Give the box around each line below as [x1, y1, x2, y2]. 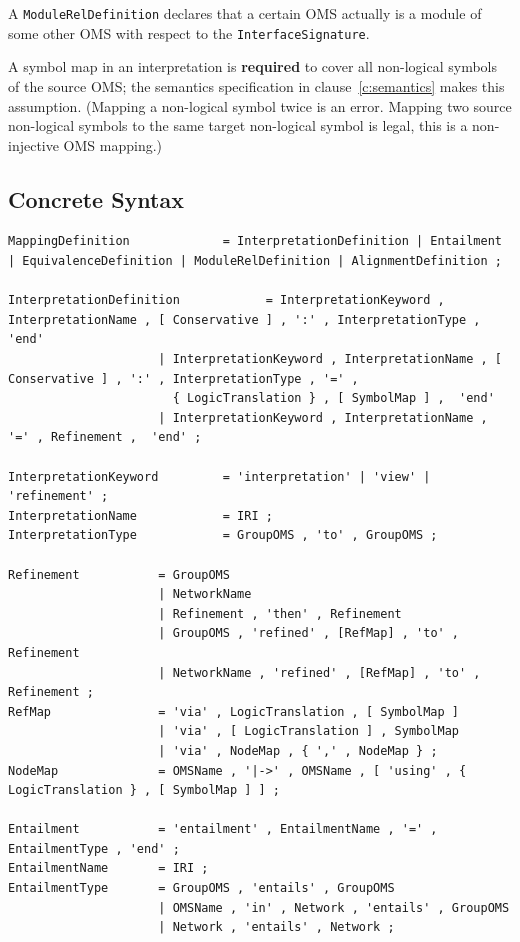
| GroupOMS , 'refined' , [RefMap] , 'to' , [158, 626, 460, 641]
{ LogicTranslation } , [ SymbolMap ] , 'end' [172, 391, 495, 406]
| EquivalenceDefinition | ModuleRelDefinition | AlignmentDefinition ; [8, 254, 502, 269]
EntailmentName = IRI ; [8, 861, 209, 876]
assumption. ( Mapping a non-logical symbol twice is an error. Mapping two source [8, 95, 512, 116]
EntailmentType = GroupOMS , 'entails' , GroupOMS [8, 881, 395, 896]
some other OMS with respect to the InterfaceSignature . [8, 22, 370, 43]
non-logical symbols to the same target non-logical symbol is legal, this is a [8, 115, 468, 136]
